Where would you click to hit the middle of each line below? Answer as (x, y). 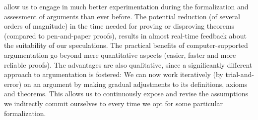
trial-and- (240, 74)
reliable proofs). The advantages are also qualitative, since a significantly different (128, 64)
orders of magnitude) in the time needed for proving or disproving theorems (119, 26)
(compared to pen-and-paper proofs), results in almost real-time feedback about (125, 35)
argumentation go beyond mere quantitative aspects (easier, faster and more (120, 55)
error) (13, 84)
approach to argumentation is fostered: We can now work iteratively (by (114, 74)
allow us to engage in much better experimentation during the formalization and (126, 6)
